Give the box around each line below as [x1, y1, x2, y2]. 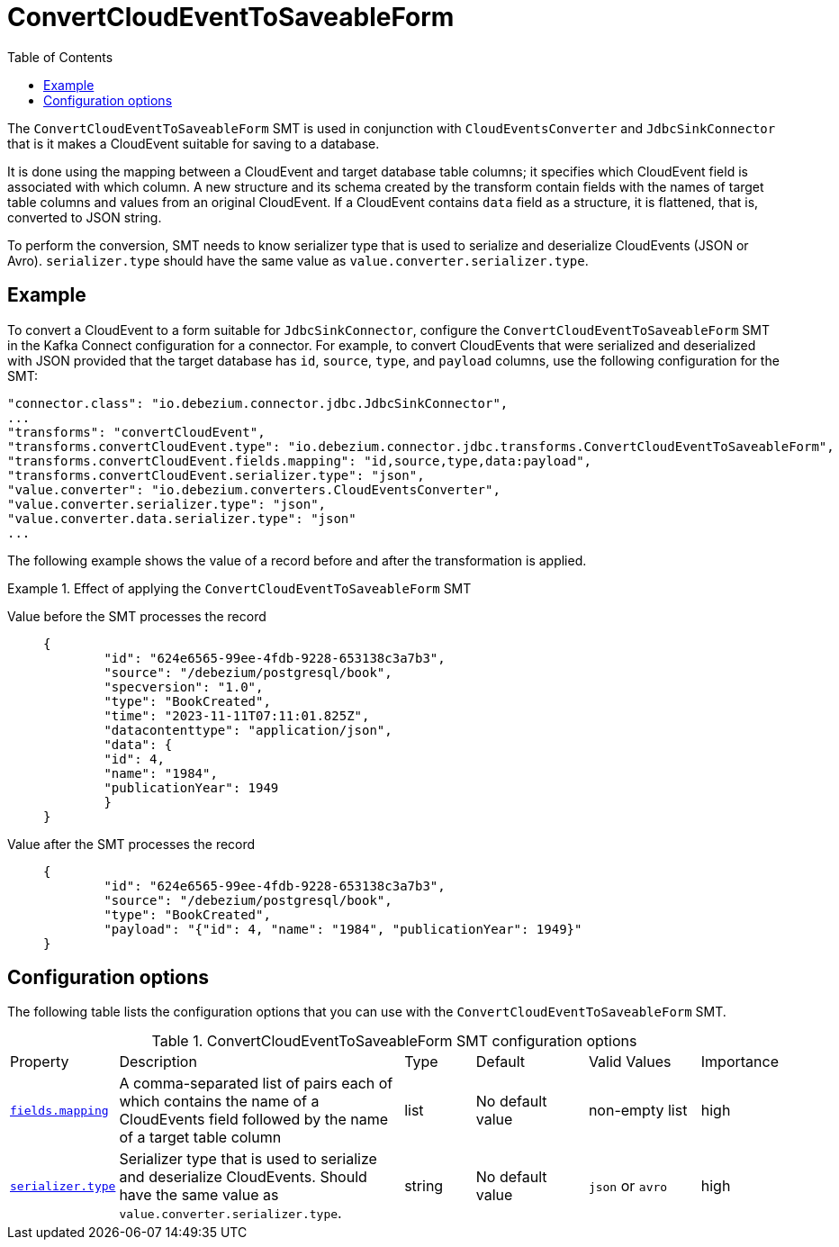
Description [119, 1053, 197, 1071]
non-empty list [588, 1101, 688, 1120]
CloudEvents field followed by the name [119, 1110, 389, 1129]
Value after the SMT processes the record [7, 836, 256, 852]
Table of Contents [7, 49, 113, 65]
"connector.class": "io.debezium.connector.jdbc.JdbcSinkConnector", [7, 395, 509, 411]
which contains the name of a [119, 1092, 320, 1111]
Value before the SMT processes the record [7, 608, 266, 624]
